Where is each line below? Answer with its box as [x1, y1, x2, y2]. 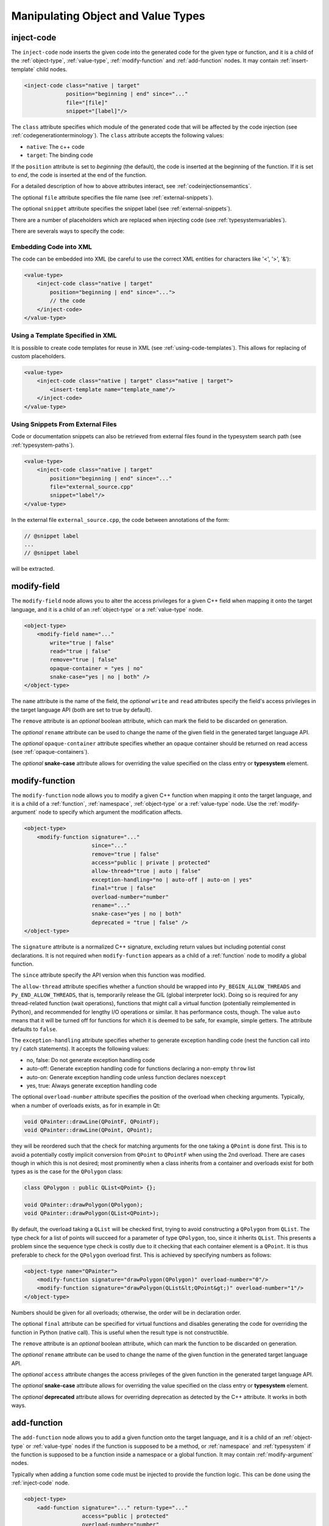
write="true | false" [49, 639, 115, 646]
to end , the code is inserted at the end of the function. [11, 171, 147, 178]
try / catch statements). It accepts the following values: [11, 1045, 150, 1052]
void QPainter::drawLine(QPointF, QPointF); [24, 1118, 160, 1125]
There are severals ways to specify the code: [11, 227, 125, 234]
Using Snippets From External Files [11, 420, 117, 429]
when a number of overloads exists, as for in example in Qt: [11, 1102, 161, 1109]
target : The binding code [26, 151, 94, 159]
